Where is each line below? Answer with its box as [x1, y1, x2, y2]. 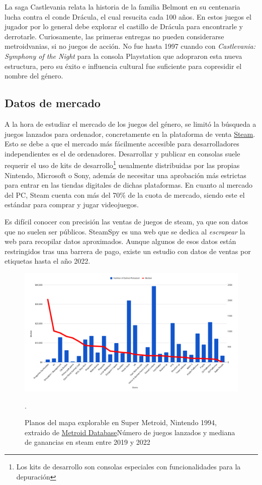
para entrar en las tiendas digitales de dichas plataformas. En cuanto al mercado [5, 180, 253, 190]
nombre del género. [5, 70, 63, 81]
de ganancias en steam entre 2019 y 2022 [25, 437, 150, 447]
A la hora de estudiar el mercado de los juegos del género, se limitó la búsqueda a [5, 118, 256, 129]
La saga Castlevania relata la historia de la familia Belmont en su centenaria [5, 2, 240, 12]
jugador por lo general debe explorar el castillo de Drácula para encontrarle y [5, 21, 243, 32]
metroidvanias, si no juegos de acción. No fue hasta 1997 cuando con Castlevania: [5, 41, 256, 51]
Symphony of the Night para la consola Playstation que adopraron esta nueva [5, 50, 242, 61]
